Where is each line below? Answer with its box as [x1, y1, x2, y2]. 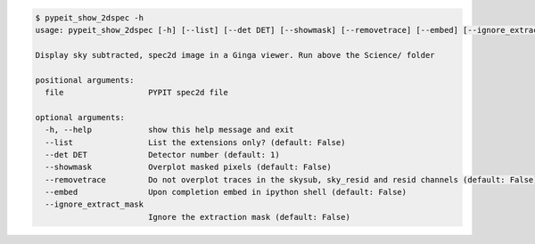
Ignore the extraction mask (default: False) [147, 212, 351, 222]
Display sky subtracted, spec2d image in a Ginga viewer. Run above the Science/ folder [35, 50, 436, 60]
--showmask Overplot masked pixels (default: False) [45, 162, 332, 173]
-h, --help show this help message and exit [45, 125, 294, 135]
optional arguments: [35, 112, 125, 122]
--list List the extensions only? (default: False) [45, 137, 346, 147]
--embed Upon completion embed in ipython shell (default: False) [45, 187, 407, 198]
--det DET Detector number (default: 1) [45, 150, 280, 159]
